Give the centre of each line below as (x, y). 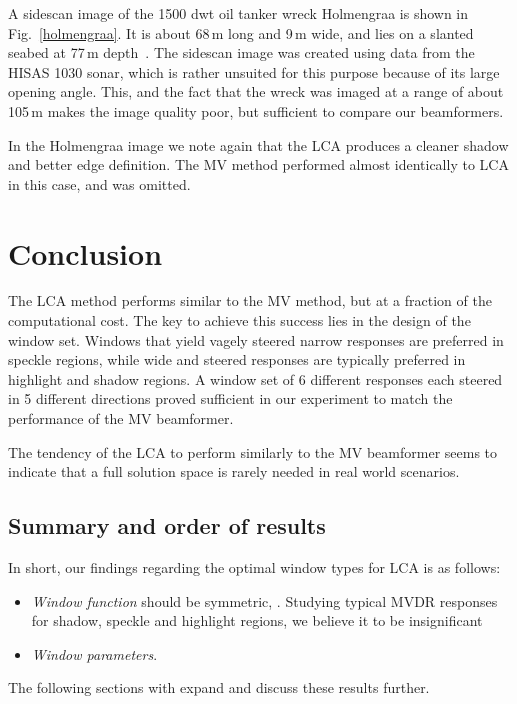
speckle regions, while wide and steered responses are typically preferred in (237, 359)
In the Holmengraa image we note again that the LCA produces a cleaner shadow (258, 144)
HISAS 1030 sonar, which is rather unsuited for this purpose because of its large (254, 71)
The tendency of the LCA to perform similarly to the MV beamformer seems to (253, 451)
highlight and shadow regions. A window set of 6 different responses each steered (255, 378)
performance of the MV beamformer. (121, 418)
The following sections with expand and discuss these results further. (219, 687)
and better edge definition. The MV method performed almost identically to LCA (258, 164)
